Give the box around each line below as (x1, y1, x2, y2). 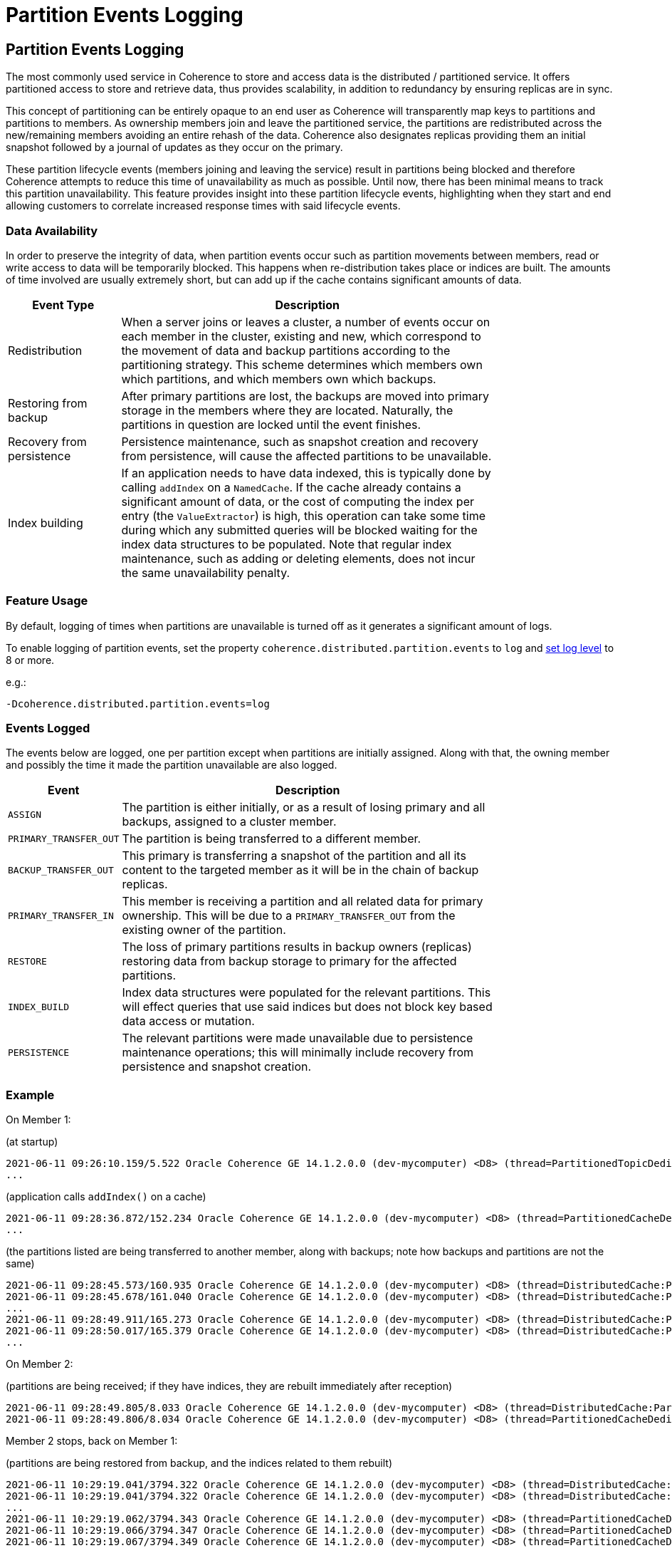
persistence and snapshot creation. (122, 1059, 312, 1074)
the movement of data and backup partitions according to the (121, 343, 451, 358)
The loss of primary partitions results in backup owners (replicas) (122, 940, 472, 955)
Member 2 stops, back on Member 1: (6, 1435, 178, 1448)
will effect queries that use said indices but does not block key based (122, 999, 493, 1014)
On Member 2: (6, 1358, 73, 1371)
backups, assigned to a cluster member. (122, 814, 337, 829)
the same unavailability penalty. (121, 565, 290, 580)
